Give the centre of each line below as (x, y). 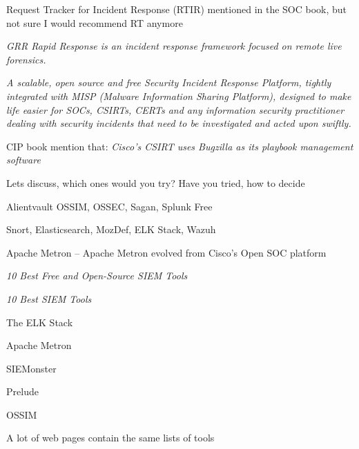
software (23, 160)
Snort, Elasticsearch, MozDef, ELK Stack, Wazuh (111, 229)
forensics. (26, 59)
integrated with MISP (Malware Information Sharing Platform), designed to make (179, 96)
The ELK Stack (40, 322)
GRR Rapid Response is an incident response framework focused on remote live (174, 46)
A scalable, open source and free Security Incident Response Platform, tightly (169, 82)
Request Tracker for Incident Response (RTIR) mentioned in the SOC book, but (177, 9)
